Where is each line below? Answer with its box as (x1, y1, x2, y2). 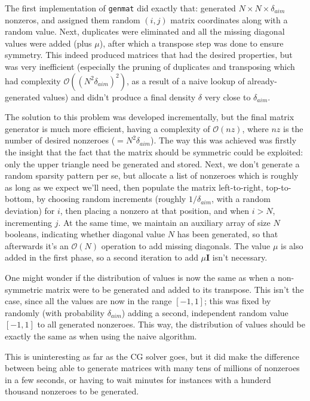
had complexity (5, 74, 61, 87)
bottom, (5, 192, 34, 205)
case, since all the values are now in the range (5, 295, 172, 307)
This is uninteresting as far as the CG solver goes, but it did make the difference (5, 350, 300, 362)
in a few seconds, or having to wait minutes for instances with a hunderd (5, 373, 271, 385)
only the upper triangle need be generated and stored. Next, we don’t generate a (5, 157, 300, 170)
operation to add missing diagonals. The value (101, 239, 271, 252)
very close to (204, 90, 251, 103)
